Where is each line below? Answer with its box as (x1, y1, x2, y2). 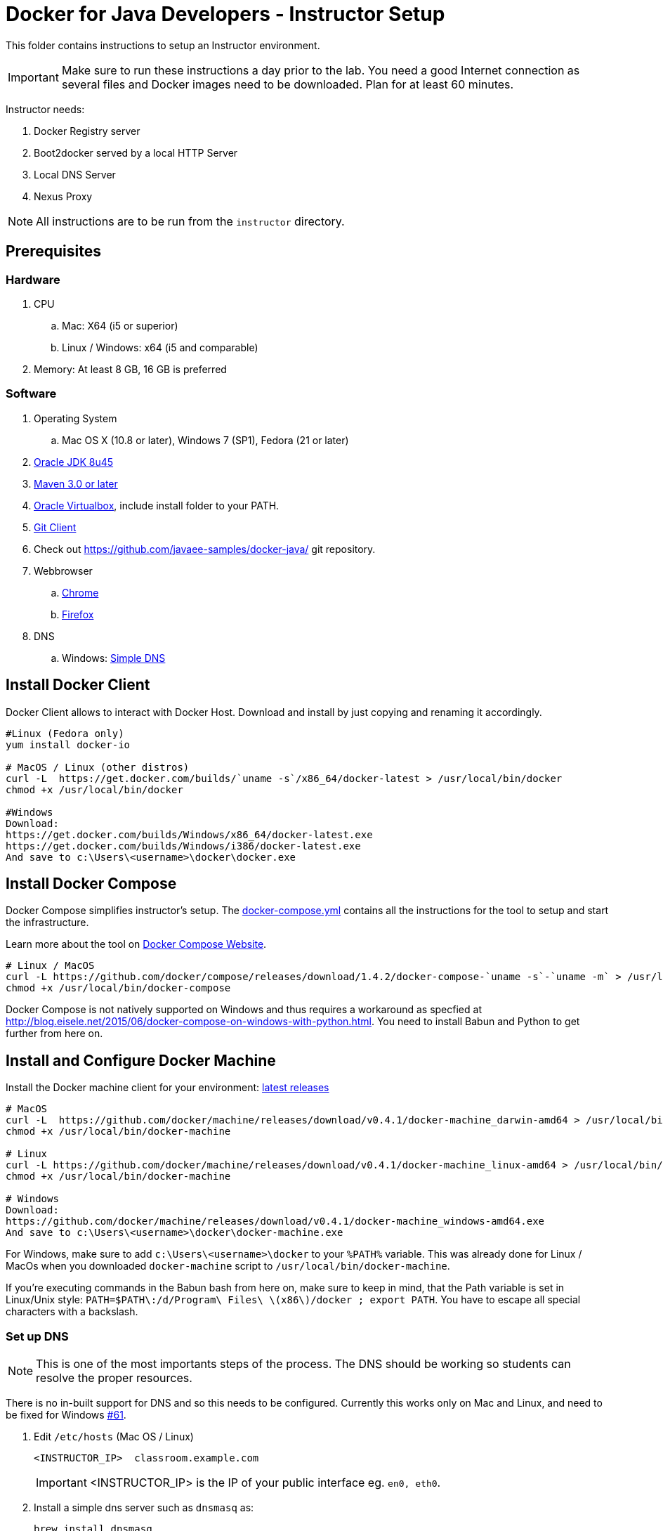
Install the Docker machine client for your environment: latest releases (6, 1081, 329, 1094)
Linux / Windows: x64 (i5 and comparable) (62, 341, 258, 353)
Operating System (34, 412, 117, 424)
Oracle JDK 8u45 (34, 455, 114, 468)
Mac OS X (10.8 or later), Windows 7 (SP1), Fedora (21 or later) (62, 434, 349, 446)
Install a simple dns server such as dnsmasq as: (34, 1501, 254, 1513)
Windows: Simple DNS (62, 651, 166, 664)
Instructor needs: (6, 103, 85, 115)
